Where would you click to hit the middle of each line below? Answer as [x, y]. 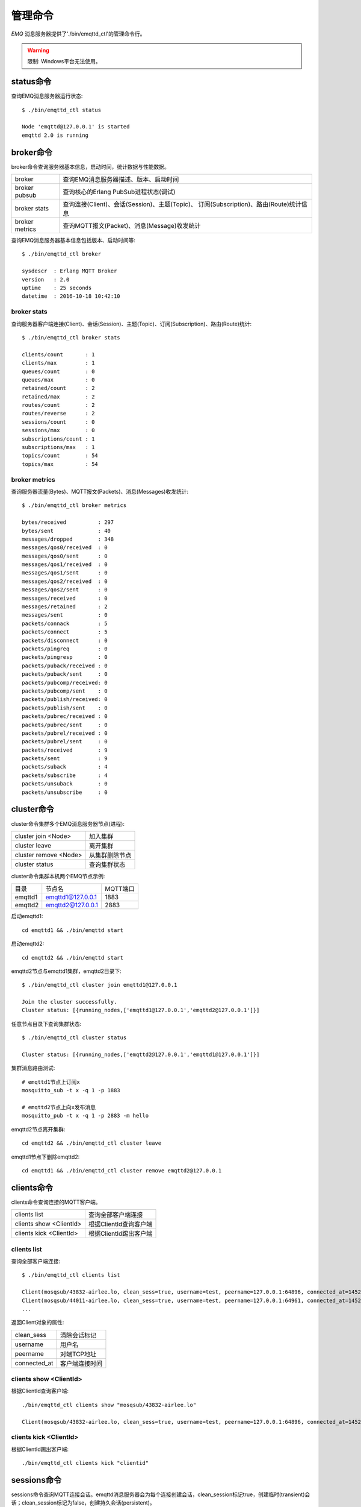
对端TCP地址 [78, 1354]
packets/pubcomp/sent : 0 [65, 691]
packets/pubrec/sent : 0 [65, 725]
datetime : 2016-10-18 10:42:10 [71, 296]
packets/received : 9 [65, 750]
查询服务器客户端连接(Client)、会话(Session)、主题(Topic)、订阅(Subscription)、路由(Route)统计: [131, 324]
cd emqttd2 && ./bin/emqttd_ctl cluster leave [92, 1143]
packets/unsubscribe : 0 [65, 792]
